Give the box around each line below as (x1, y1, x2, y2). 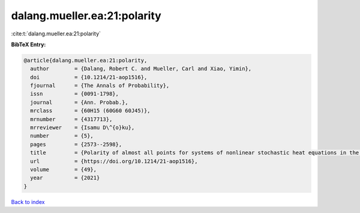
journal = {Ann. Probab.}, (30, 99, 128, 106)
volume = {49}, (30, 166, 97, 173)
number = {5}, (30, 133, 94, 139)
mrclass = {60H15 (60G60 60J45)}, (30, 107, 151, 114)
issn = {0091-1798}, (30, 91, 119, 97)
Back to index (11, 198, 45, 205)
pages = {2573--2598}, (30, 141, 122, 148)
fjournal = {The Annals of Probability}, (30, 82, 170, 89)
